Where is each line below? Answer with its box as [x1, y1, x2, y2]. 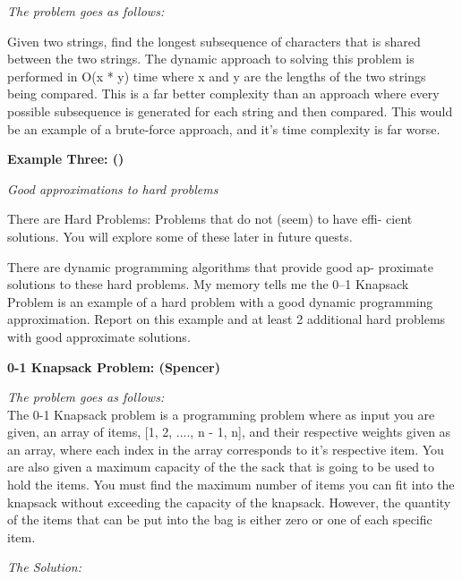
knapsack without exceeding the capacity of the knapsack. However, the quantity [7, 492, 451, 511]
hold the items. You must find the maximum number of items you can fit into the [7, 475, 455, 494]
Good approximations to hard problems [7, 179, 218, 198]
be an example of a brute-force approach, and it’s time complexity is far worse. [7, 119, 441, 138]
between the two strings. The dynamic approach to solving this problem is [7, 49, 415, 68]
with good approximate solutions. [7, 327, 191, 345]
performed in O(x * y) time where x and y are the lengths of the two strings [7, 66, 426, 85]
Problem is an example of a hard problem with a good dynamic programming [7, 292, 433, 311]
